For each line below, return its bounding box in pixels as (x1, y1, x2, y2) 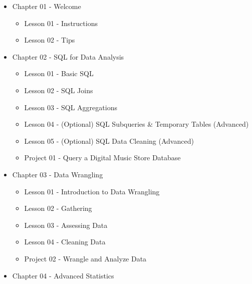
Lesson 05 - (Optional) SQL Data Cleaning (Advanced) (24, 135, 194, 146)
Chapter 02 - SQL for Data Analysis (12, 51, 124, 62)
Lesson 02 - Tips (24, 35, 75, 45)
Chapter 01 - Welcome (12, 1, 81, 11)
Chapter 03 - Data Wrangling (12, 169, 103, 179)
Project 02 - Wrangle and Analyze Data (24, 253, 147, 263)
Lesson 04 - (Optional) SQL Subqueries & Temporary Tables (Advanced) (24, 119, 249, 129)
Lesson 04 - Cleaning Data (24, 236, 106, 247)
